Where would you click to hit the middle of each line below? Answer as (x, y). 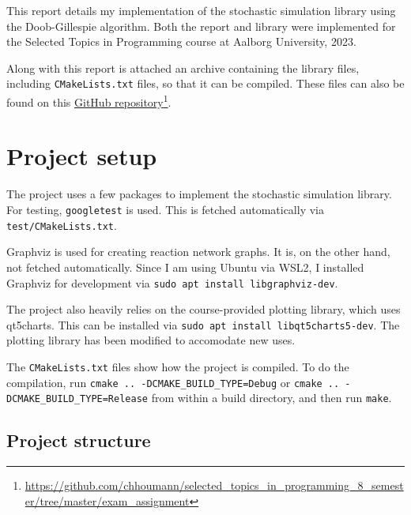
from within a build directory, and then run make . (271, 398)
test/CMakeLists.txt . (62, 225)
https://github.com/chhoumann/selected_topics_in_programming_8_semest (214, 485)
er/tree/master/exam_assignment (107, 500)
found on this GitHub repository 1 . (89, 101)
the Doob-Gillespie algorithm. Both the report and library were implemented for (201, 26)
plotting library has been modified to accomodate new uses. (151, 340)
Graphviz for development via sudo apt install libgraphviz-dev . (172, 282)
